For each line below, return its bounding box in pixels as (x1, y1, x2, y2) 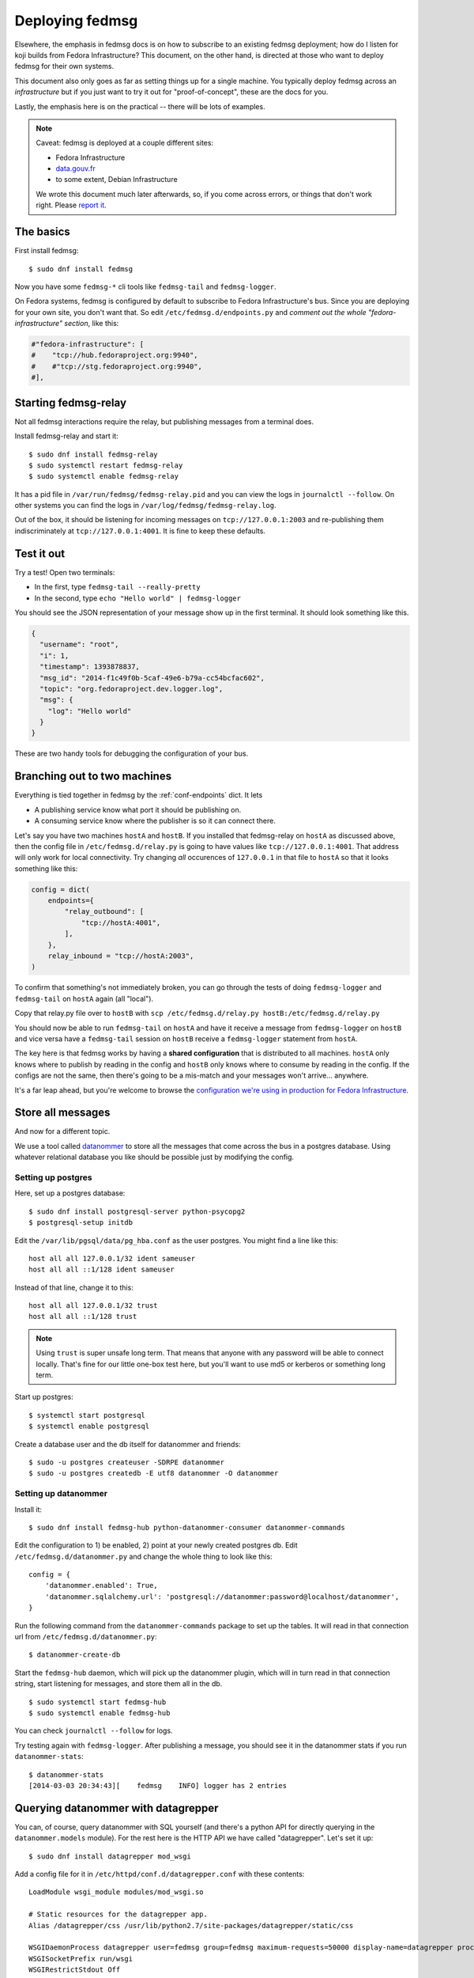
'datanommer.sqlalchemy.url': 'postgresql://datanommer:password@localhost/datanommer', (44, 1592, 400, 1601)
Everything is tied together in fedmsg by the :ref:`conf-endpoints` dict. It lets (14, 790, 263, 800)
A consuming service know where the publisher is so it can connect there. (34, 816, 276, 826)
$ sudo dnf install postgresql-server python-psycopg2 (28, 1207, 246, 1216)
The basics (14, 225, 70, 239)
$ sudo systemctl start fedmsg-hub (28, 1697, 167, 1707)
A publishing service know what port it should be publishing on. (34, 805, 242, 814)
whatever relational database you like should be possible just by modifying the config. (14, 1152, 295, 1162)
